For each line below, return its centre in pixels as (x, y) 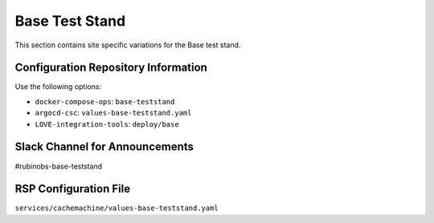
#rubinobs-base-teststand (59, 166)
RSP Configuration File (73, 189)
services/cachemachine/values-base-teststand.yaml (117, 208)
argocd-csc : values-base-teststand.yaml (113, 113)
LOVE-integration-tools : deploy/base (107, 124)
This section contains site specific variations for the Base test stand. (128, 45)
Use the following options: (58, 87)
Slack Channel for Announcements (104, 147)
